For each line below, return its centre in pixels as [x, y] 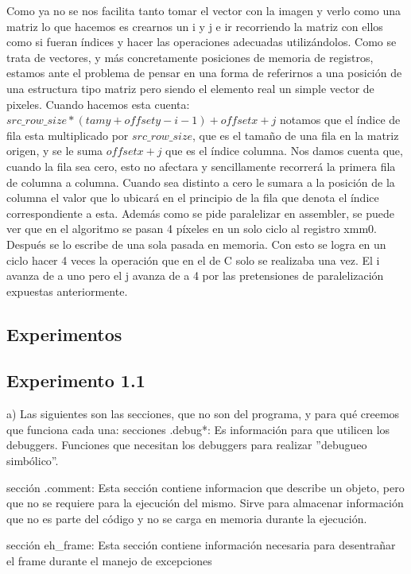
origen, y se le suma [55, 151]
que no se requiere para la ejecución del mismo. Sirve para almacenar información [205, 503]
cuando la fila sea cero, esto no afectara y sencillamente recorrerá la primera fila [201, 166]
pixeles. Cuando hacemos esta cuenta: [98, 104]
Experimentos [64, 334]
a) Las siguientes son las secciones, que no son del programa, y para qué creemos [203, 414]
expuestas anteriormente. [67, 291]
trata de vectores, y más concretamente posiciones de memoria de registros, [190, 57]
